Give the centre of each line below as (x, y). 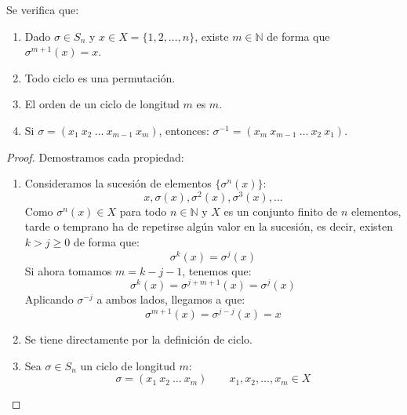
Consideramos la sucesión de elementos (118, 183)
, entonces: (184, 130)
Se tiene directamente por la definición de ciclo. (138, 339)
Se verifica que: (43, 9)
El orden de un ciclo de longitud (102, 104)
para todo (143, 211)
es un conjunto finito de (281, 211)
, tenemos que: (217, 270)
